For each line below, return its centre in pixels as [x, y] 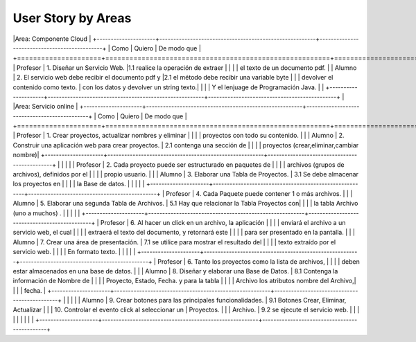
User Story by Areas [72, 18]
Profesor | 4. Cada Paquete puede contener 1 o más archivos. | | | [259, 193]
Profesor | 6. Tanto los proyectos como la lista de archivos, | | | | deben [258, 261]
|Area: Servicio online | [45, 107]
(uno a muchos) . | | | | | [46, 213]
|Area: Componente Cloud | [52, 39]
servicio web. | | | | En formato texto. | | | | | [74, 252]
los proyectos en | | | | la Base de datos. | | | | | [79, 184]
